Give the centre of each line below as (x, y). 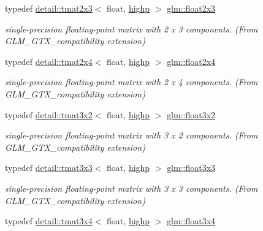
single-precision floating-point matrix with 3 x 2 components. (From (131, 135)
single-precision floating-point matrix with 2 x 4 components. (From (131, 82)
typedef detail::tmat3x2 (49, 114)
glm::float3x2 (191, 114)
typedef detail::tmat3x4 (49, 221)
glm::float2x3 (191, 8)
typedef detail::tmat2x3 (49, 8)
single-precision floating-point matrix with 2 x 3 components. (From (131, 28)
